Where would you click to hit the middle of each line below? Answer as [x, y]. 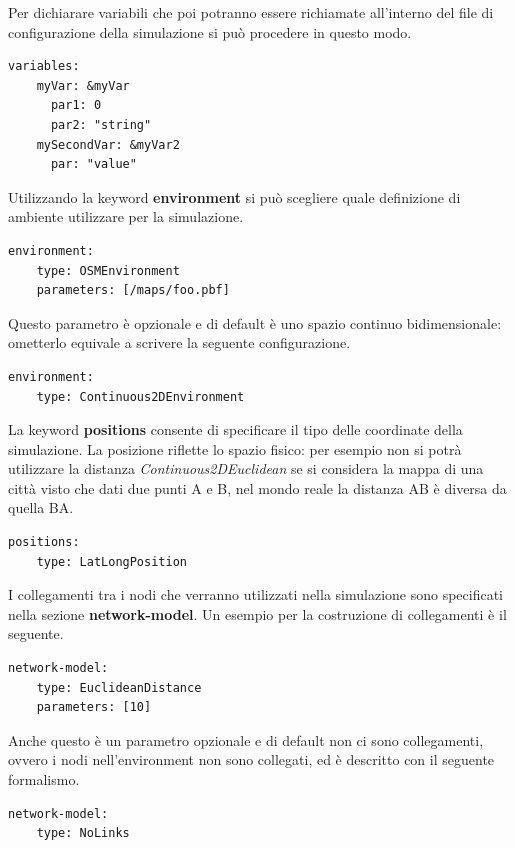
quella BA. [41, 507]
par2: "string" [101, 124]
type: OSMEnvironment [108, 270]
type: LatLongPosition [111, 561]
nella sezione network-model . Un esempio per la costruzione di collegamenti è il [257, 613]
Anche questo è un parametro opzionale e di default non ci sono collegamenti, [246, 739]
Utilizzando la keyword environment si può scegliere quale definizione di [234, 196]
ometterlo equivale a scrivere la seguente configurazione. [179, 342]
